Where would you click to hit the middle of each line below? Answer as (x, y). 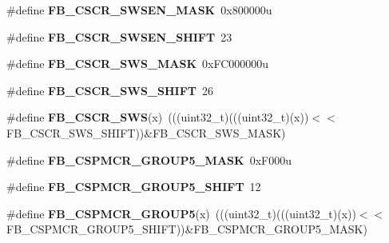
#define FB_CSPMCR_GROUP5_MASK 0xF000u (149, 159)
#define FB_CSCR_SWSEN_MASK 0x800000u (139, 10)
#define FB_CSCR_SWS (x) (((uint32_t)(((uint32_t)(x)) (158, 117)
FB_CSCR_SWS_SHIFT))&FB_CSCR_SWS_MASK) (146, 132)
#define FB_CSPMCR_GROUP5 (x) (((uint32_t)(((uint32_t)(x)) (181, 213)
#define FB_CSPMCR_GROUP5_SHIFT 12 (134, 187)
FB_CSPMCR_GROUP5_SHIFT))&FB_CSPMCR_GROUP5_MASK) (187, 229)
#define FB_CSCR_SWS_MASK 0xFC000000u (138, 64)
